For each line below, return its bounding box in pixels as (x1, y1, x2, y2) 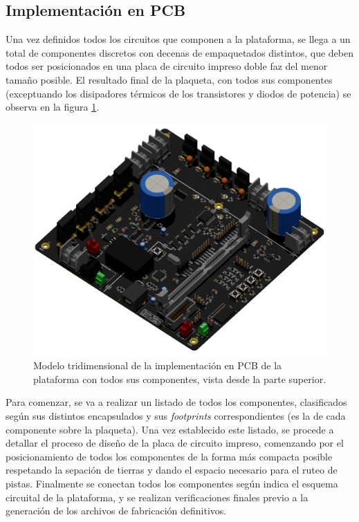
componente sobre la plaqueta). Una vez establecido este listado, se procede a (6, 422, 334, 436)
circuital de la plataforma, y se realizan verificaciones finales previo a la (6, 490, 309, 504)
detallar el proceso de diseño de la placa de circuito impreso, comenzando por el (6, 436, 344, 450)
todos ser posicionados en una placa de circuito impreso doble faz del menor (6, 59, 328, 73)
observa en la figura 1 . (6, 100, 100, 114)
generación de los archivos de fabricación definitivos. (6, 503, 227, 518)
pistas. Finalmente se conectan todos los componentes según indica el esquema (6, 476, 338, 490)
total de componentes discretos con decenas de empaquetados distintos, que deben (6, 45, 353, 59)
